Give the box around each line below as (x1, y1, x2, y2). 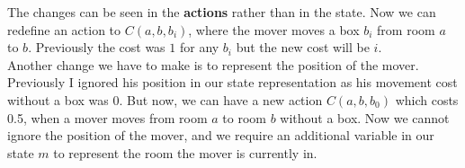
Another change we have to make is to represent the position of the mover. (7, 55, 419, 74)
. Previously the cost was (28, 38, 165, 57)
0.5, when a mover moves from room (7, 108, 208, 127)
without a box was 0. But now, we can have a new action (7, 90, 323, 109)
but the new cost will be (236, 38, 370, 57)
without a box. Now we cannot (280, 108, 450, 127)
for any (179, 38, 219, 57)
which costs (395, 90, 459, 109)
